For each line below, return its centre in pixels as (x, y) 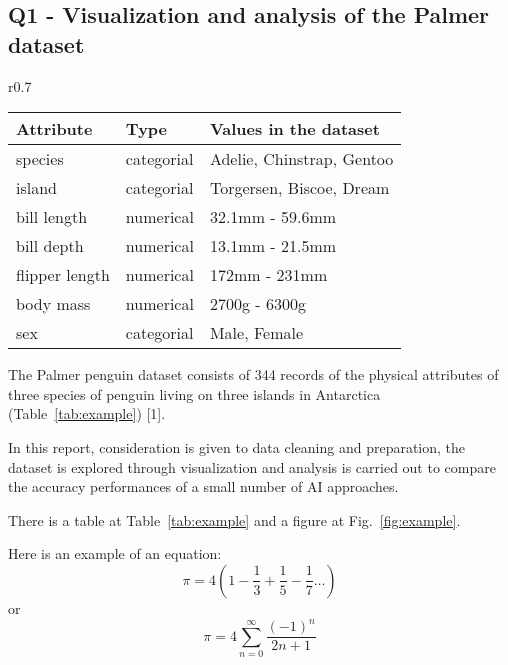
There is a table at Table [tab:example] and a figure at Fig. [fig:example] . (234, 519)
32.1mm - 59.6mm (273, 217)
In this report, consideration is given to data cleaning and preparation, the (237, 446)
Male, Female (256, 333)
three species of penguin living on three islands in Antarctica (194, 393)
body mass (53, 304)
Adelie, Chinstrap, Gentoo (301, 159)
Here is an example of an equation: (115, 553)
